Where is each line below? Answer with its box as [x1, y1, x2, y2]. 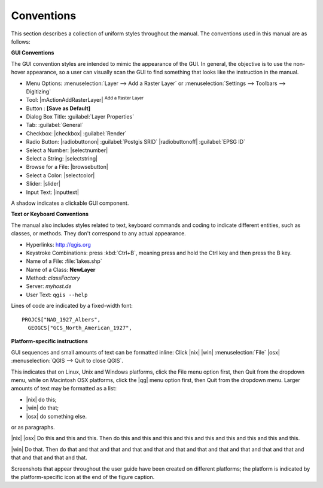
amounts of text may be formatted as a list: [11, 385, 117, 392]
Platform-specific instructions [11, 338, 88, 345]
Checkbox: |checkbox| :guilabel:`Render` [26, 129, 127, 137]
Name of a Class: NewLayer [26, 266, 96, 273]
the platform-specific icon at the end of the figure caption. [11, 473, 155, 480]
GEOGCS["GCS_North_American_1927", [28, 325, 133, 332]
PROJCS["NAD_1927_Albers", [22, 316, 101, 323]
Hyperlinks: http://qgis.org [26, 241, 91, 248]
